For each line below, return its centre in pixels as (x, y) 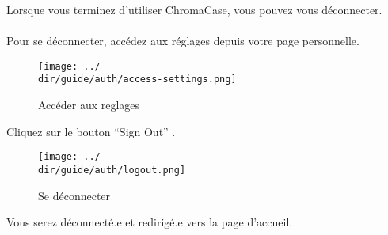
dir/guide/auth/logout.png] (112, 170)
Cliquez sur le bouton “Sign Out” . (91, 131)
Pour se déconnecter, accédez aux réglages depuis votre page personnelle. (183, 41)
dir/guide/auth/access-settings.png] (137, 80)
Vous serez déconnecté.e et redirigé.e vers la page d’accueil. (150, 222)
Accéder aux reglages (89, 105)
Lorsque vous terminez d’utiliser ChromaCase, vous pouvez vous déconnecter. (194, 9)
